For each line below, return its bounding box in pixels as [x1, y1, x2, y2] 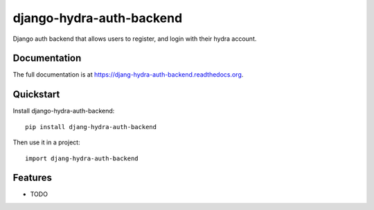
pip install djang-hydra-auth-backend [25, 123, 157, 131]
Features [12, 172, 52, 184]
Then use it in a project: [12, 138, 80, 146]
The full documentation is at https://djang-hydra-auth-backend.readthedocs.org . [12, 70, 244, 79]
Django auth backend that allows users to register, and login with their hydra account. [12, 35, 257, 43]
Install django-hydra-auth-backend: [12, 107, 115, 115]
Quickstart [12, 88, 60, 100]
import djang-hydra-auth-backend [25, 154, 139, 162]
